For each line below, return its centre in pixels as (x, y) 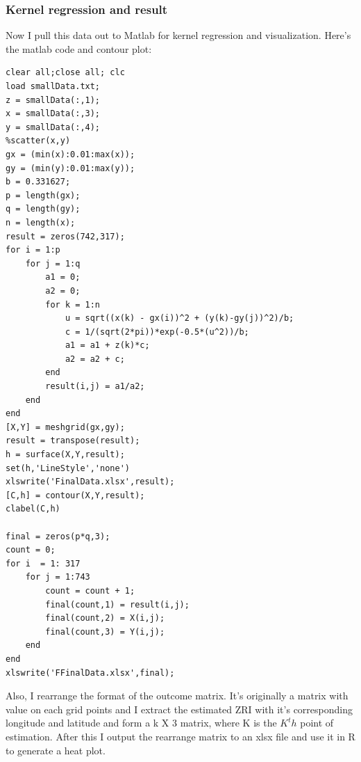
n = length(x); (41, 222)
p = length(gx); (43, 195)
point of (317, 723)
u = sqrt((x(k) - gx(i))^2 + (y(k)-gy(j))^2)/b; (179, 318)
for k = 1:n (73, 304)
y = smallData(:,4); (53, 127)
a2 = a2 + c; (95, 359)
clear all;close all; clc (65, 73)
